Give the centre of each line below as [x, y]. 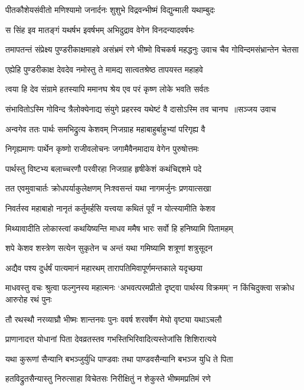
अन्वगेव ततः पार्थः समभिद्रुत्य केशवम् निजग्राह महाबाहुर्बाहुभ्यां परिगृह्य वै [105, 129]
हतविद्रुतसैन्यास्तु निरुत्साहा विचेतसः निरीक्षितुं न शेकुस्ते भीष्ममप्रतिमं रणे [108, 378]
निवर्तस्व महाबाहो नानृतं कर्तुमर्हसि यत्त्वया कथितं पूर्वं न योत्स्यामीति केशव [110, 208]
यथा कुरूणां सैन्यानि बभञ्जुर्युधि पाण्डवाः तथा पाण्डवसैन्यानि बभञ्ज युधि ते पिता [119, 358]
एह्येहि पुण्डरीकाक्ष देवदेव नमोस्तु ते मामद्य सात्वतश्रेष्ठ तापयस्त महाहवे [104, 69]
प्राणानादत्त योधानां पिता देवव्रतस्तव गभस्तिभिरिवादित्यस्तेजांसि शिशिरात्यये [111, 339]
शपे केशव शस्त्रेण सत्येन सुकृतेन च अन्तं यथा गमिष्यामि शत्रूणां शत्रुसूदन [109, 248]
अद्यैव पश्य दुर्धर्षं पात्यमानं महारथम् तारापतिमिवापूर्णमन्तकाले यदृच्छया [104, 267]
